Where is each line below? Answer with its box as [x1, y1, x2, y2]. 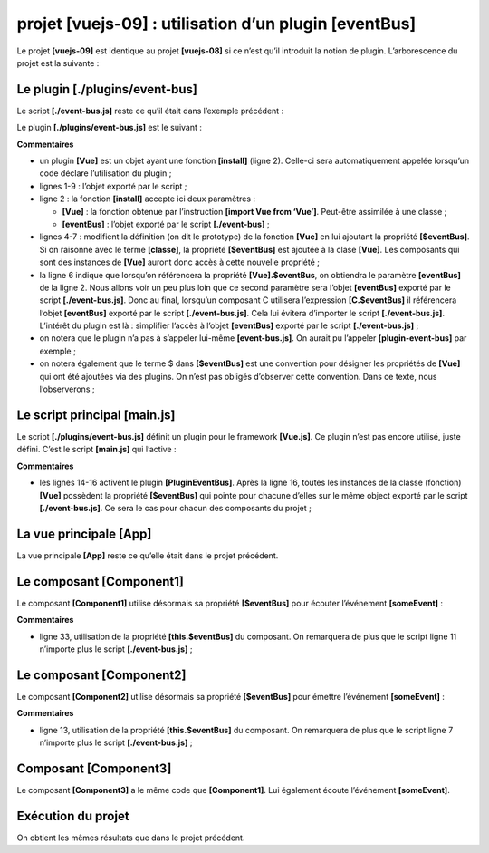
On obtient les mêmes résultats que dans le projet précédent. [16, 832, 245, 843]
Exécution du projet [16, 808, 130, 824]
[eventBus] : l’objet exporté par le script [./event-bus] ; [62, 218, 270, 229]
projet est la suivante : [16, 57, 100, 68]
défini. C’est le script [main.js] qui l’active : [16, 444, 177, 455]
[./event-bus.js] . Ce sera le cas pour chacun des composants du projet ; [39, 502, 312, 513]
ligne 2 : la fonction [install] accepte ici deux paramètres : [39, 193, 256, 204]
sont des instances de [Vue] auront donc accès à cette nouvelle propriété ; [39, 257, 321, 267]
